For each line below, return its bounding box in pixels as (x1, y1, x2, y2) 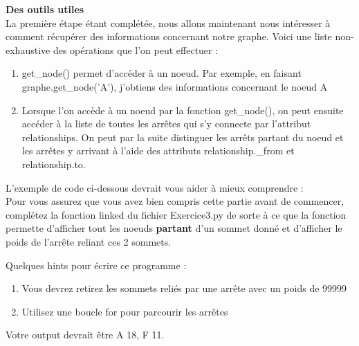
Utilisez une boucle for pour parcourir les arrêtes (21, 304, 228, 318)
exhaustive (6, 42, 50, 57)
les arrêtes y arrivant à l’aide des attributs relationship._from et (21, 143, 295, 158)
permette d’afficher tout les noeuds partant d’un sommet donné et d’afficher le (6, 221, 342, 235)
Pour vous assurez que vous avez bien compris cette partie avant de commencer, (6, 194, 344, 208)
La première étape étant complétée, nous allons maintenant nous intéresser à (6, 15, 331, 30)
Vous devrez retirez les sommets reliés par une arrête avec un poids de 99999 (21, 281, 347, 295)
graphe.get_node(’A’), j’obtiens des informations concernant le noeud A (21, 79, 328, 93)
